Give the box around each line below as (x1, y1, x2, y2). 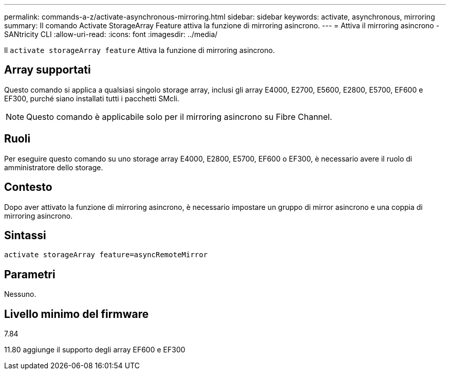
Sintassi (4, 228, 46, 242)
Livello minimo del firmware (4, 307, 149, 320)
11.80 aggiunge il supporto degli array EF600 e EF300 (4, 345, 185, 354)
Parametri (4, 268, 55, 281)
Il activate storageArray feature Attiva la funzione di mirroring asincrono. (4, 46, 275, 55)
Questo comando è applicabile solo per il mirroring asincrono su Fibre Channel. (26, 111, 332, 122)
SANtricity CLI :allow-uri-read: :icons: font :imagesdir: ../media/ (4, 30, 218, 39)
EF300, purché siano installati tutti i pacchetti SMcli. (4, 94, 179, 103)
